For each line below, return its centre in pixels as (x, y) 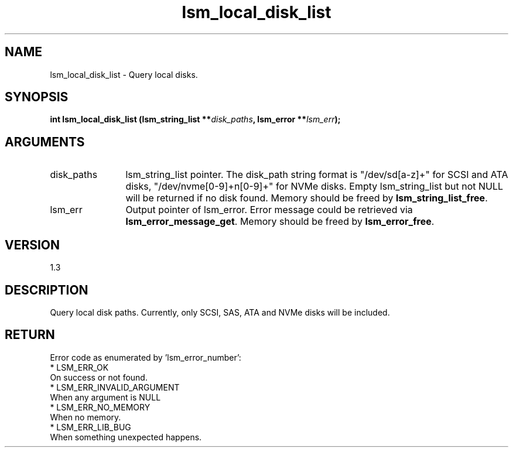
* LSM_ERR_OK (79, 367)
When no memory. (85, 417)
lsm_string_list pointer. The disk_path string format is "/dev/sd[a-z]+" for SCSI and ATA (317, 175)
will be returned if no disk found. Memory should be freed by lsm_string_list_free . (307, 198)
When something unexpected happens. (126, 437)
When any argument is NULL (105, 397)
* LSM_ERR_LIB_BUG (90, 427)
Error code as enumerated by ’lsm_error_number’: (146, 357)
